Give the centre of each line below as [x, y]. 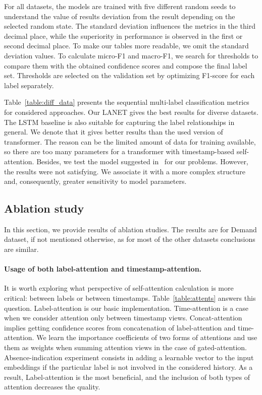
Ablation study [44, 208]
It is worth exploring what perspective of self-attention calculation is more [119, 288]
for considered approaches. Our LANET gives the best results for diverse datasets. [131, 112]
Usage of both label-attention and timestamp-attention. [103, 269]
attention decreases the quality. [52, 387]
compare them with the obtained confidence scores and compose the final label [126, 65]
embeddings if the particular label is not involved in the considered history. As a [128, 367]
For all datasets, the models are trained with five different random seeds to [120, 6]
